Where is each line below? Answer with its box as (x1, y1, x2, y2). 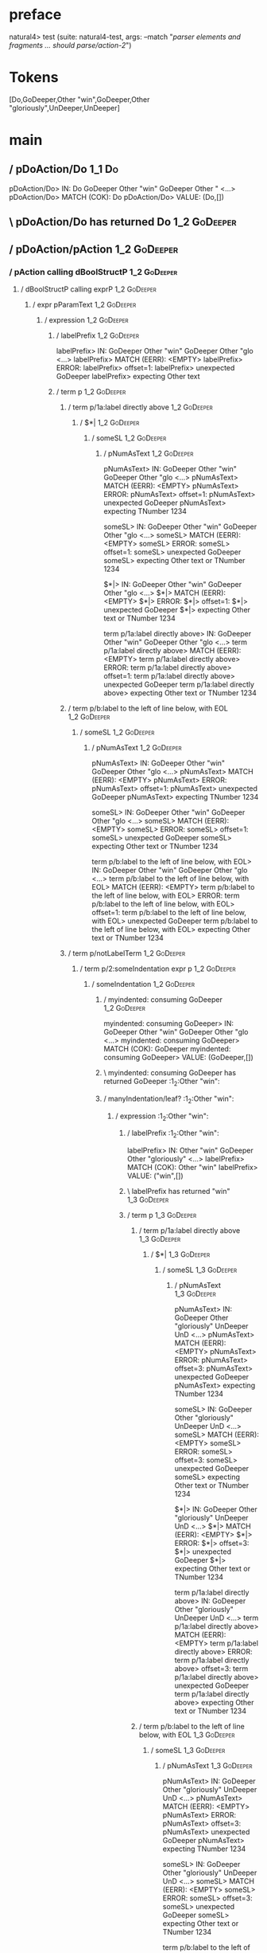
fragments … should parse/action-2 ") (9, 40, 132, 49)
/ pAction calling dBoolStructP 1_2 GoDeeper (9, 266, 178, 277)
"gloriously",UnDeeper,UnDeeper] (9, 103, 120, 112)
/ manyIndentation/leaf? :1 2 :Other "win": (103, 1094, 234, 1105)
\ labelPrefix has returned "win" (126, 1187, 230, 1196)
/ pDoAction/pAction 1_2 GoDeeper (9, 242, 179, 256)
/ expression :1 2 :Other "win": (115, 1111, 209, 1122)
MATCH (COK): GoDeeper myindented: (103, 1043, 231, 1053)
